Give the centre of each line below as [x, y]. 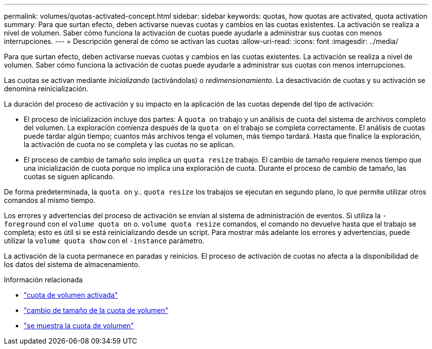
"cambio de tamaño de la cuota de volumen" [96, 310]
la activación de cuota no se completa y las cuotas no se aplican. [129, 144]
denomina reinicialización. [46, 89]
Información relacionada [43, 280]
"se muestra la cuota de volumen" [79, 326]
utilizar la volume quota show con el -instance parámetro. [104, 241]
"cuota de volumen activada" [71, 295]
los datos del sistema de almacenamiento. [72, 264]
